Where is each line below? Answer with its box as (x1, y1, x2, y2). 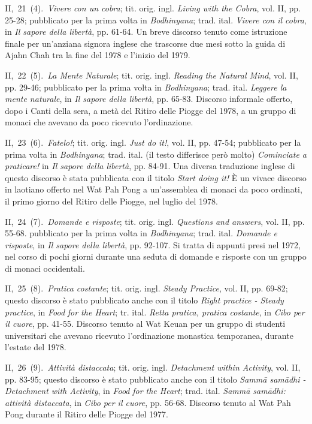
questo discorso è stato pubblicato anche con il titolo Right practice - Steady (5, 294, 284, 306)
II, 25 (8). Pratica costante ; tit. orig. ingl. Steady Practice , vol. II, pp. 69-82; (5, 282, 288, 294)
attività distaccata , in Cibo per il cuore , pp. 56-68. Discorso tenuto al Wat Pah (5, 396, 291, 408)
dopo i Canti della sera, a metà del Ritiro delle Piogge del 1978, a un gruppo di (5, 104, 296, 116)
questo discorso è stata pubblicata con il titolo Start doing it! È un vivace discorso (5, 171, 307, 184)
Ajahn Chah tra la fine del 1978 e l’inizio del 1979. (5, 49, 190, 61)
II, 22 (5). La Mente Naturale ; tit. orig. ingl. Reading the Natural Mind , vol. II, (5, 68, 298, 81)
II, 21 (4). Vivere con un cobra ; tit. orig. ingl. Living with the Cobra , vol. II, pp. (5, 2, 301, 14)
